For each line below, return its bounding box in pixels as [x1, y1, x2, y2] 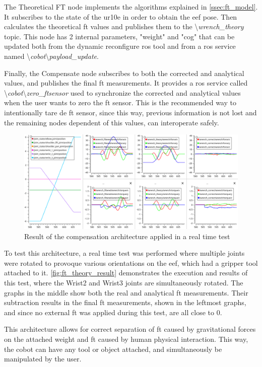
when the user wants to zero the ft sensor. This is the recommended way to [4, 97, 236, 108]
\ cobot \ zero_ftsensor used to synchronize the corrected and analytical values [4, 87, 241, 98]
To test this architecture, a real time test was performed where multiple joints [4, 248, 245, 258]
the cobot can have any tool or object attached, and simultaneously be [4, 343, 222, 354]
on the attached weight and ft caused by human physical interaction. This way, [4, 334, 248, 344]
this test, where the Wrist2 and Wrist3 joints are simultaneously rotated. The [4, 277, 243, 288]
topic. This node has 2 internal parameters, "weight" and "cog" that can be [4, 31, 235, 41]
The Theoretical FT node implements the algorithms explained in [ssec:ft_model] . [4, 2, 258, 12]
